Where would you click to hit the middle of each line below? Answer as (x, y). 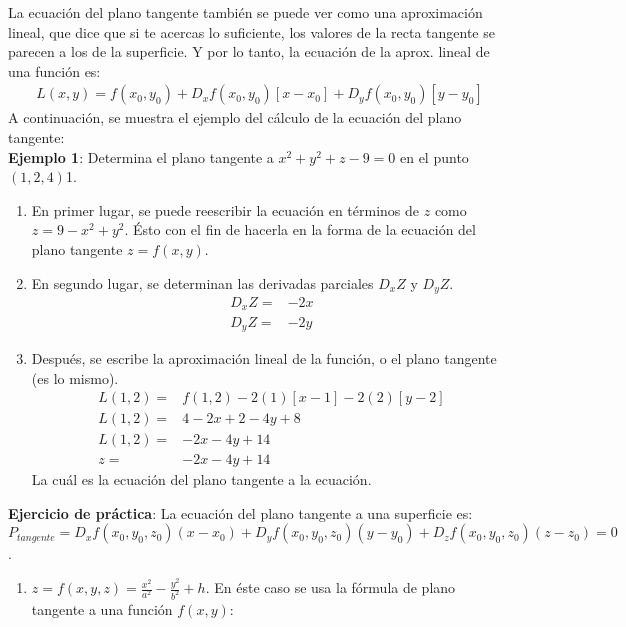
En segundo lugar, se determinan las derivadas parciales (202, 282)
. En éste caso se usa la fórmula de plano (330, 587)
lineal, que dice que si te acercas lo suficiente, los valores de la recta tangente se (251, 31)
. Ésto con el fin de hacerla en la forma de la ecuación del (300, 229)
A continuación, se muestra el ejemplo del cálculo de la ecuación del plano (235, 117)
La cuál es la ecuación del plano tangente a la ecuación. (201, 479)
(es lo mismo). (75, 377)
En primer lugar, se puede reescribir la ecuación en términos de (225, 209)
